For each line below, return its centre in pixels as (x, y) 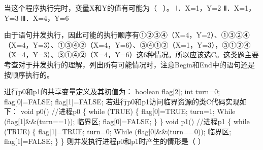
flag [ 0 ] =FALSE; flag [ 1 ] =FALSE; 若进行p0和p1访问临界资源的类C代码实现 (122, 101)
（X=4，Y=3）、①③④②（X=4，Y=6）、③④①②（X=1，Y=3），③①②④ (127, 44)
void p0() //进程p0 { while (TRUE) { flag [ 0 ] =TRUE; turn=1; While (128, 111)
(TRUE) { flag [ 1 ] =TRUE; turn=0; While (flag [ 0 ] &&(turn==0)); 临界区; (118, 131)
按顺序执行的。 (29, 74)
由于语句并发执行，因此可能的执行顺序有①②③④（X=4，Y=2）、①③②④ (127, 35)
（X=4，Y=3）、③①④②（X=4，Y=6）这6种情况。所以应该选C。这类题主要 (131, 54)
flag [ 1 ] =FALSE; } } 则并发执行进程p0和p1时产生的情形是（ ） (105, 141)
